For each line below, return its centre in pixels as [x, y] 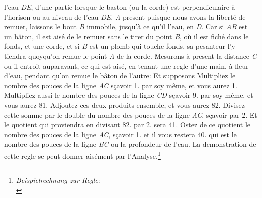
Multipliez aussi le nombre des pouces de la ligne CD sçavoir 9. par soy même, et [129, 95]
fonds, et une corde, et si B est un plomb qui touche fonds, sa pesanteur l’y [120, 46]
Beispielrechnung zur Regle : [58, 180]
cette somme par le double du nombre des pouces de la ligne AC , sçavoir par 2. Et [131, 115]
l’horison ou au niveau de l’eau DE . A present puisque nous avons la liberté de [125, 16]
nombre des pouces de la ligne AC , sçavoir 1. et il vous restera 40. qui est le [120, 134]
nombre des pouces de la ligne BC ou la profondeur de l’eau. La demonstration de [130, 144]
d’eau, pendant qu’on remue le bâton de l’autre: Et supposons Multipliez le [120, 75]
